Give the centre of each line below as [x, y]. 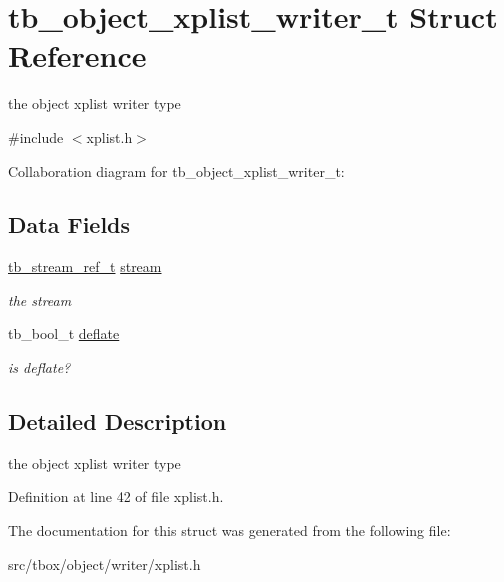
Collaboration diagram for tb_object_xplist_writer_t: [176, 170]
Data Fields [69, 224]
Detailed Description [117, 421]
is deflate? [39, 367]
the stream [40, 299]
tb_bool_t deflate [64, 333]
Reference [77, 55]
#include [36, 136]
